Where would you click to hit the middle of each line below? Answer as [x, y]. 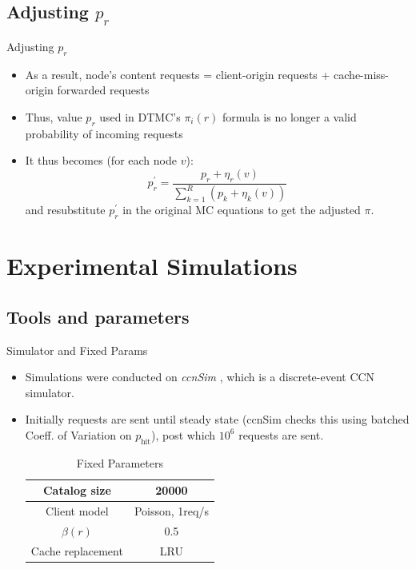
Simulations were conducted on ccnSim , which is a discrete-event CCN [200, 377]
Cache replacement [77, 550]
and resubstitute [65, 210]
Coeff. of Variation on [78, 434]
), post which [183, 434]
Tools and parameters [98, 316]
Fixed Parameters [120, 462]
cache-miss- [362, 74]
